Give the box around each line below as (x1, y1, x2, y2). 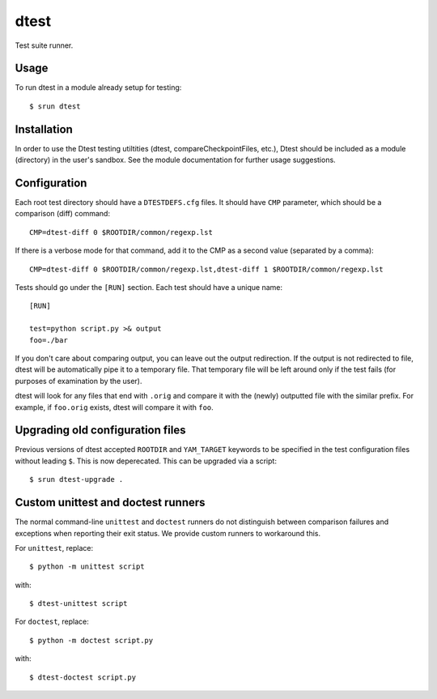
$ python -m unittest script (29, 562, 145, 571)
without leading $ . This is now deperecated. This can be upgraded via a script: (15, 456, 277, 466)
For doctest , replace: (15, 616, 89, 627)
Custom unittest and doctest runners (15, 496, 206, 509)
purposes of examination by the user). (15, 376, 142, 386)
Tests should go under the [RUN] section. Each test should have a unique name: (15, 283, 283, 292)
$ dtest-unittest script (29, 599, 128, 608)
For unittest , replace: (15, 543, 93, 552)
